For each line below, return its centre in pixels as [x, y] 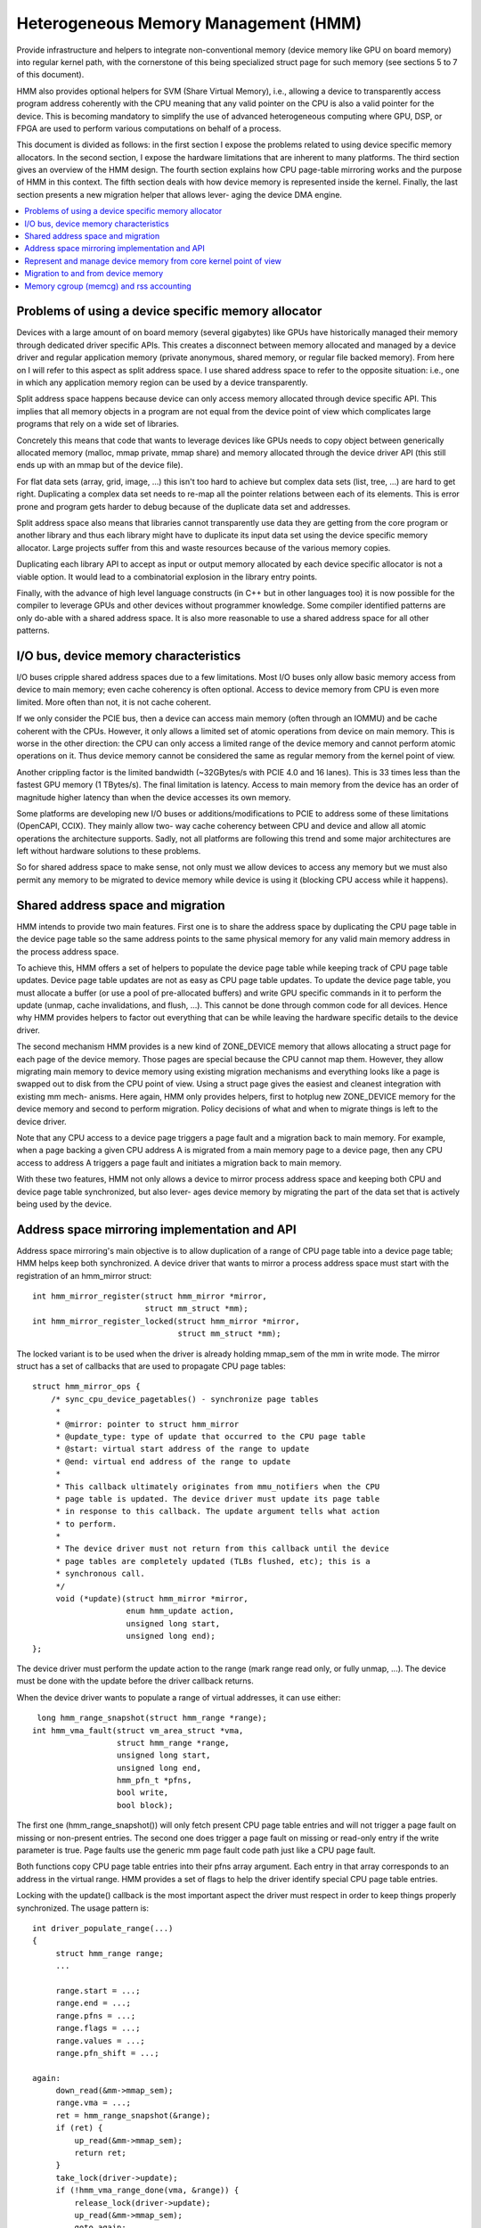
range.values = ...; [101, 2040]
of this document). [50, 75]
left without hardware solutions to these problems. [109, 851]
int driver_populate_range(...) [103, 1928]
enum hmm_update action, [180, 1611]
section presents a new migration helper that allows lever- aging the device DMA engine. [179, 194]
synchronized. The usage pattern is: [83, 1908]
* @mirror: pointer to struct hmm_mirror [147, 1424]
